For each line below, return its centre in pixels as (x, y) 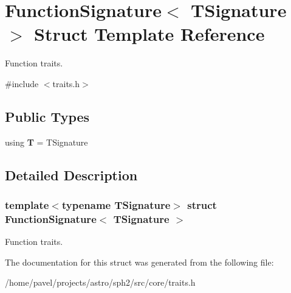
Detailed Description (71, 175)
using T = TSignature (46, 142)
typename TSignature (116, 205)
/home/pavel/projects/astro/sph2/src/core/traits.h (100, 282)
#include (22, 83)
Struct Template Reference (149, 34)
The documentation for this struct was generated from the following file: (139, 262)
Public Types (47, 116)
